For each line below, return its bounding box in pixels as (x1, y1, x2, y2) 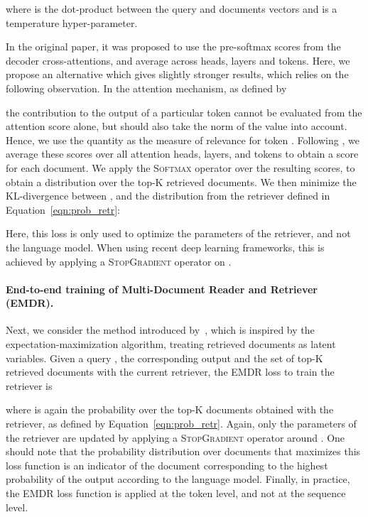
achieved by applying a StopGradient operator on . (6, 254, 232, 268)
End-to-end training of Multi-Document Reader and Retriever (6, 281, 318, 296)
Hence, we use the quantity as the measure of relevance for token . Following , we (6, 132, 359, 147)
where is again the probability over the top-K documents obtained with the (6, 402, 334, 417)
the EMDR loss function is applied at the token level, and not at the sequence (6, 486, 346, 501)
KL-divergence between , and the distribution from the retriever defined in (6, 188, 330, 203)
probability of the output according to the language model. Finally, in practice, (6, 472, 350, 486)
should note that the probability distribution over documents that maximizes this (6, 444, 361, 459)
